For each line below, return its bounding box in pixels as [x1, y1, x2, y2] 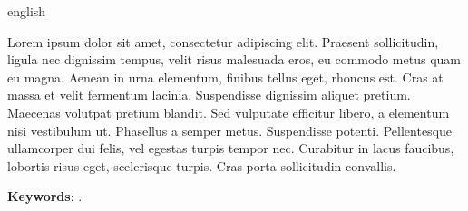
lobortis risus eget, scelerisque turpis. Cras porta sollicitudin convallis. [7, 156, 396, 175]
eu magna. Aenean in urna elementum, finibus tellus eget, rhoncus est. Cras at [7, 67, 444, 86]
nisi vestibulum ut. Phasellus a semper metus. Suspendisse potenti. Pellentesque [7, 120, 453, 139]
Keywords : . [7, 187, 83, 206]
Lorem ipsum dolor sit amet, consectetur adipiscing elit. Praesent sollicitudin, [7, 32, 439, 51]
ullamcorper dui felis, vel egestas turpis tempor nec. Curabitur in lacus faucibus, [7, 139, 454, 158]
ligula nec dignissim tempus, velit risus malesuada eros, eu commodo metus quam [7, 50, 461, 69]
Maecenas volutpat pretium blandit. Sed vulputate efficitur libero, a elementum [7, 102, 450, 121]
